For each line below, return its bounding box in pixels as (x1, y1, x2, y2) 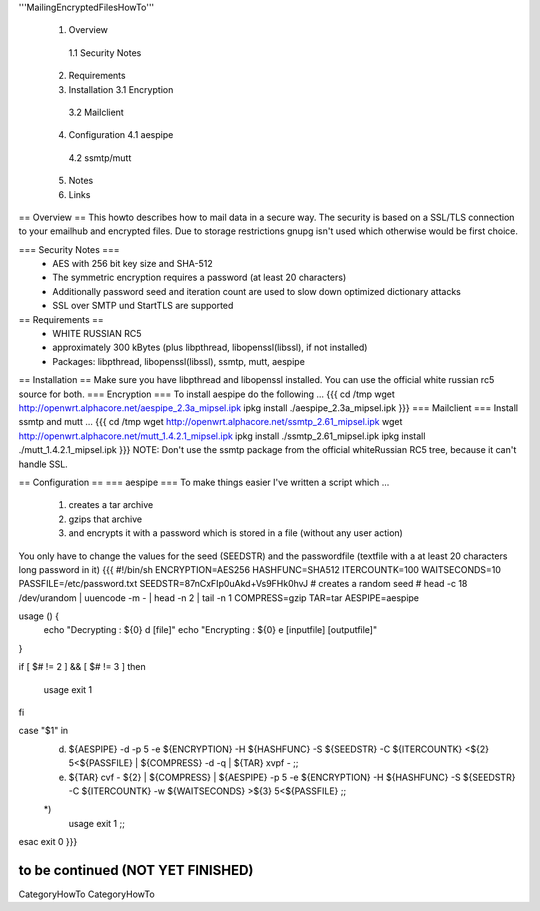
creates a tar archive (68, 499, 154, 511)
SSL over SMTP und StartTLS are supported (52, 300, 234, 312)
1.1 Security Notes (68, 46, 142, 59)
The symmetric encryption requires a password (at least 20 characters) (52, 271, 347, 284)
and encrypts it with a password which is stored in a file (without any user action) (68, 527, 404, 539)
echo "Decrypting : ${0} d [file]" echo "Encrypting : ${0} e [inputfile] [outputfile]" (43, 624, 378, 636)
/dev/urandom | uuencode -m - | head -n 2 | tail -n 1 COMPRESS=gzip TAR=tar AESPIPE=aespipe (18, 591, 420, 604)
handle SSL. (18, 458, 69, 470)
